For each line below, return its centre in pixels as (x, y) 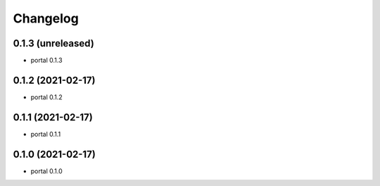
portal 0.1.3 (46, 61)
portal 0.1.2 (46, 97)
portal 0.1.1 (46, 134)
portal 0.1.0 (46, 171)
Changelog (46, 18)
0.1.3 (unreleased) (53, 43)
